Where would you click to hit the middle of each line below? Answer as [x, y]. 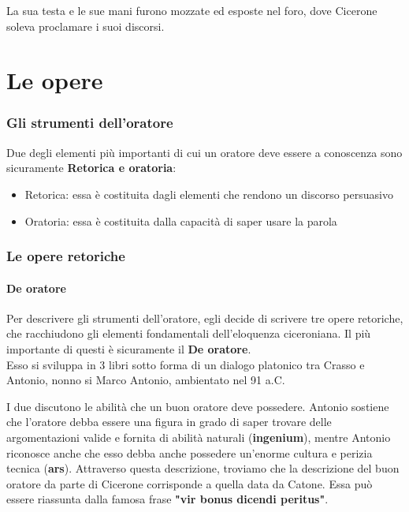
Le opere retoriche [66, 256]
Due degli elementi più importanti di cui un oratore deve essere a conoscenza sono [204, 152]
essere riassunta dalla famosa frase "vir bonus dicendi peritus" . [167, 499]
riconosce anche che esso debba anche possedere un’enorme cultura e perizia [190, 452]
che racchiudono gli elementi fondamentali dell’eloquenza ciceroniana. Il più [189, 333]
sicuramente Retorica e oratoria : [91, 168]
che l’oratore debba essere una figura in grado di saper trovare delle [169, 422]
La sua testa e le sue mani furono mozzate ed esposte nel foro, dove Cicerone [192, 10]
